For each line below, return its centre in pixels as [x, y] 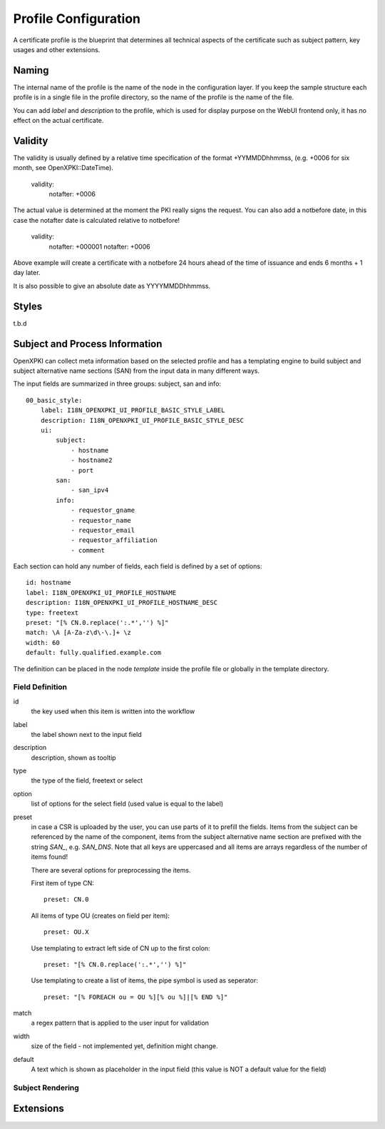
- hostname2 [92, 460]
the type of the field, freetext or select [87, 781]
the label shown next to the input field [86, 734]
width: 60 [43, 642]
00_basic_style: [54, 400]
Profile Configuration [77, 19]
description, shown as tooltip [74, 758]
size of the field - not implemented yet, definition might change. [124, 1046]
